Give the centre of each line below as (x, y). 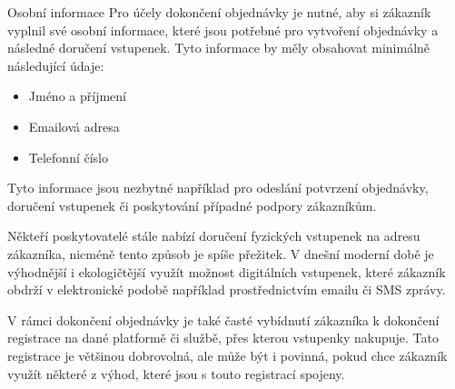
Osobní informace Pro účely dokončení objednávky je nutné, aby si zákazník (219, 12)
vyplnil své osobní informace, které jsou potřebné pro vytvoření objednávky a (223, 30)
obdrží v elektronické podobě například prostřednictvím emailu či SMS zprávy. (227, 289)
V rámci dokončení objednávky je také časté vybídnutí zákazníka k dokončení (223, 319)
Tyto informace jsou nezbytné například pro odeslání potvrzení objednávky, (218, 188)
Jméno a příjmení (77, 96)
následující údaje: (56, 65)
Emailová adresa (74, 126)
